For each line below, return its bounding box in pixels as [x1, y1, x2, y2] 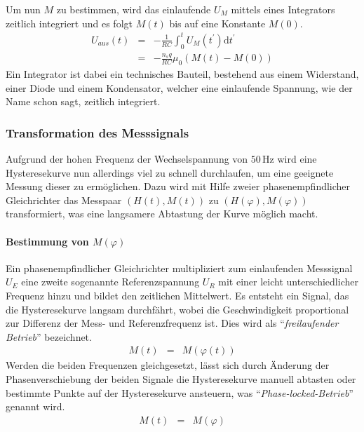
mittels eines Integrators [231, 2, 335, 16]
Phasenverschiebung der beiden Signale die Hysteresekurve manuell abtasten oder [6, 372, 356, 386]
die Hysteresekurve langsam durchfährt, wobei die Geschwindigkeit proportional [6, 302, 349, 316]
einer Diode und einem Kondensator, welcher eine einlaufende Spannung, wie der [6, 80, 353, 95]
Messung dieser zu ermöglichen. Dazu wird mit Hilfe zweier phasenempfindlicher [6, 179, 351, 194]
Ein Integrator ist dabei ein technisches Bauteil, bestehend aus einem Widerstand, [6, 67, 359, 81]
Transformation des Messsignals [6, 123, 189, 141]
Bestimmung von [6, 234, 89, 248]
